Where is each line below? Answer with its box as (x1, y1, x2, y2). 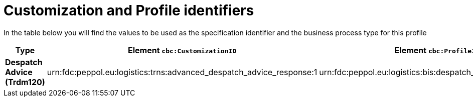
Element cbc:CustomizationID (127, 45, 237, 55)
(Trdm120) (5, 77, 45, 87)
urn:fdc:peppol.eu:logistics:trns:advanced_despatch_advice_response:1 (47, 67, 318, 77)
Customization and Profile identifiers (4, 2, 254, 19)
